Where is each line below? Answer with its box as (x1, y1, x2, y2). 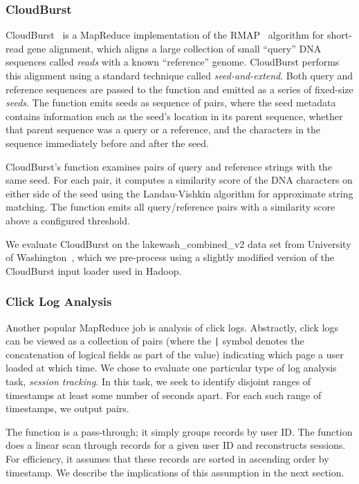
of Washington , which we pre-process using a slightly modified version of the (6, 250, 335, 264)
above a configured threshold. (6, 213, 130, 227)
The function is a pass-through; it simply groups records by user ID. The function (6, 424, 353, 438)
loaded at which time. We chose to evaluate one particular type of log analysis (6, 360, 337, 375)
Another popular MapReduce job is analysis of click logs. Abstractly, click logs (6, 320, 339, 334)
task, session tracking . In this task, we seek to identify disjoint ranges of (6, 374, 311, 388)
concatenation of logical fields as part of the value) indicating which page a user (6, 347, 344, 361)
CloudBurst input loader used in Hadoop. (6, 263, 182, 278)
